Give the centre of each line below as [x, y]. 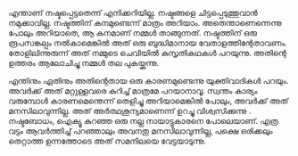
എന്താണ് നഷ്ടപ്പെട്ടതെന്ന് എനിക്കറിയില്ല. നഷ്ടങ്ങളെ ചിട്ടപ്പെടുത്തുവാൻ [133, 13]
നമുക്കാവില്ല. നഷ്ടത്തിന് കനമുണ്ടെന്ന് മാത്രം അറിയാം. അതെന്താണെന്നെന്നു [145, 23]
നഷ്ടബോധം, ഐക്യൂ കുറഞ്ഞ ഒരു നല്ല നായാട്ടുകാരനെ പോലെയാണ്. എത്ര [143, 121]
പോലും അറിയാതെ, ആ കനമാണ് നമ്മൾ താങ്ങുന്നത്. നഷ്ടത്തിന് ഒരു [133, 33]
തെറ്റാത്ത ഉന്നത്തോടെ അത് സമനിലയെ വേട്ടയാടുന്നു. [107, 141]
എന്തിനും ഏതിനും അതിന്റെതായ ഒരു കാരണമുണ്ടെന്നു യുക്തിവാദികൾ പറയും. [149, 81]
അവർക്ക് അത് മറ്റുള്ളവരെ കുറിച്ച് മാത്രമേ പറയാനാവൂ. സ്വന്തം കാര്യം [133, 91]
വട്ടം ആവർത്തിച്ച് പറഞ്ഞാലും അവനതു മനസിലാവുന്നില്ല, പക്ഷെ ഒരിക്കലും [141, 131]
